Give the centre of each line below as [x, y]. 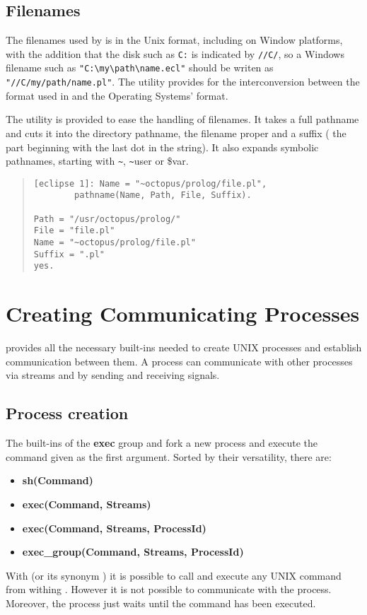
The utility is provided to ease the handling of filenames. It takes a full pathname [182, 119]
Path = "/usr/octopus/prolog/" [107, 219]
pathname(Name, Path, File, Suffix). [163, 195]
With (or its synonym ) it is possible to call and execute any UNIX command [174, 575]
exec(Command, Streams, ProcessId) [114, 528]
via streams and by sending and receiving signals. [113, 375]
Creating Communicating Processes [183, 314]
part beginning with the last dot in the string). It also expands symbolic [162, 147]
